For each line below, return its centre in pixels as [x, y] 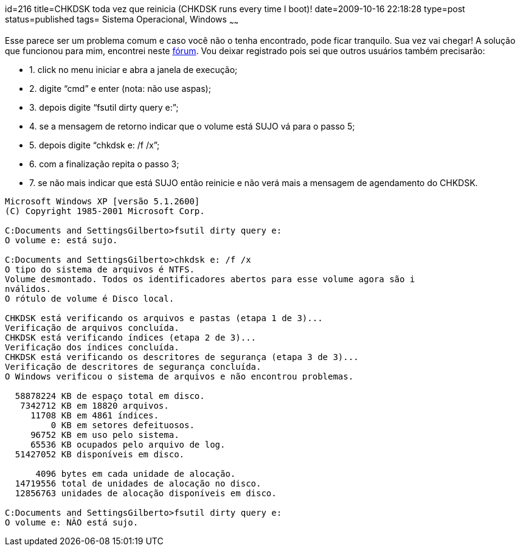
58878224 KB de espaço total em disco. [110, 396]
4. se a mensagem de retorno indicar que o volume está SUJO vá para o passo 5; [192, 126]
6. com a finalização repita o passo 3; [104, 164]
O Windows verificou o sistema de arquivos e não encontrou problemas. [179, 376]
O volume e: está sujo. [61, 240]
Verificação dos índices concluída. [92, 347]
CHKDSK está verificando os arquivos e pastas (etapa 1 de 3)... [164, 318]
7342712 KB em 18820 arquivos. [95, 405]
